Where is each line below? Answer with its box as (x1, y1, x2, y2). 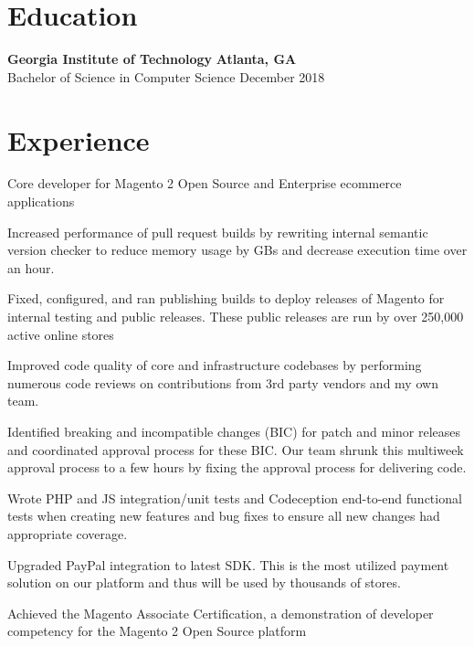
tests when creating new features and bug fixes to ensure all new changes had (7, 506, 440, 525)
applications (7, 192, 75, 211)
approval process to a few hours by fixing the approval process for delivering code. (7, 458, 467, 477)
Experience (7, 121, 150, 158)
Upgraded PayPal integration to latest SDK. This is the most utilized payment (7, 555, 449, 574)
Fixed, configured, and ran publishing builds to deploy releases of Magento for (7, 289, 445, 308)
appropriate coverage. (7, 524, 128, 543)
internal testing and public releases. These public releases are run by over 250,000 (7, 307, 464, 325)
